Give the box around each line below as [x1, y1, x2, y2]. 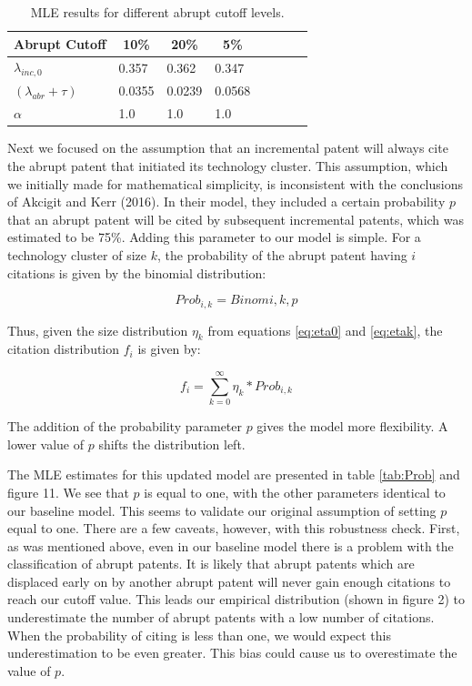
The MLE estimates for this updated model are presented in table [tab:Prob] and [7, 465, 460, 484]
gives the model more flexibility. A [256, 417, 448, 436]
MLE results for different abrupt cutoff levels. [30, 3, 285, 21]
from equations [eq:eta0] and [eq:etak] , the [207, 320, 443, 339]
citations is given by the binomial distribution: [7, 263, 266, 282]
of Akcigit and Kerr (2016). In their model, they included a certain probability [7, 192, 446, 211]
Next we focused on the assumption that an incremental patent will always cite [7, 138, 448, 157]
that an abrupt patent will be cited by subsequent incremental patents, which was [7, 209, 465, 228]
